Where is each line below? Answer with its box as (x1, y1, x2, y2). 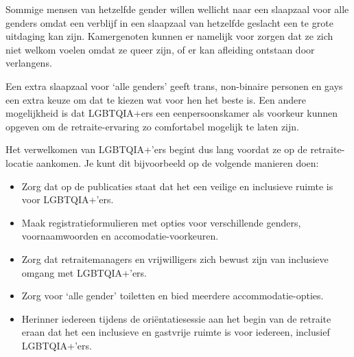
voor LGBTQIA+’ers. (21, 192, 114, 207)
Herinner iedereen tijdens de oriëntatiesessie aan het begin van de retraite (21, 311, 331, 325)
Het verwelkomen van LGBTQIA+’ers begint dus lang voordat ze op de (5, 142, 307, 157)
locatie (5, 155, 34, 170)
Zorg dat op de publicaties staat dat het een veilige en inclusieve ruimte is (21, 178, 333, 193)
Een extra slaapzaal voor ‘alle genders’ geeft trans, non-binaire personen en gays (5, 78, 343, 93)
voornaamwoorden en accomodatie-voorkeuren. (21, 229, 219, 243)
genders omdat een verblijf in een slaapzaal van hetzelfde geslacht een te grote (5, 15, 333, 30)
